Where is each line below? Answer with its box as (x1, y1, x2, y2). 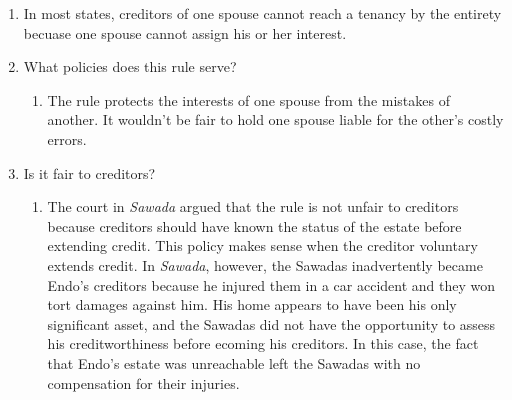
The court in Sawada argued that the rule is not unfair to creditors (47, 196, 459, 217)
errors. (47, 128, 87, 149)
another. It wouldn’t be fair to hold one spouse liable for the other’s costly (47, 109, 504, 130)
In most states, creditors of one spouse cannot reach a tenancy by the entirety (23, 3, 502, 23)
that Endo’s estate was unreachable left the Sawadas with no (47, 352, 421, 373)
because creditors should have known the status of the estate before (47, 215, 462, 236)
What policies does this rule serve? (23, 56, 237, 77)
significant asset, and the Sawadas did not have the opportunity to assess (47, 313, 496, 334)
